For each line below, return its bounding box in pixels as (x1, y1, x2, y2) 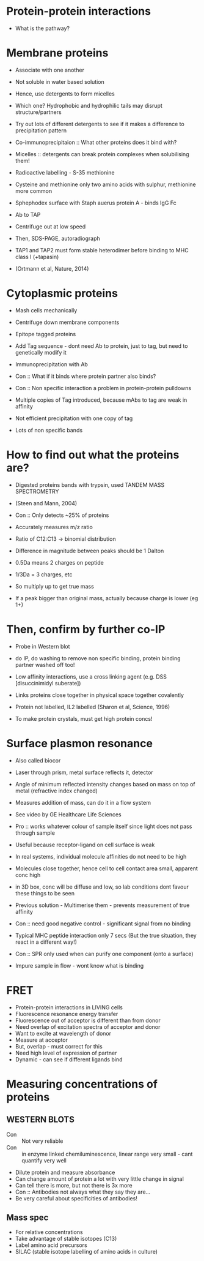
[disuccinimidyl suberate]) (15, 679, 81, 687)
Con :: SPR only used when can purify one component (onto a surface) (15, 950, 194, 957)
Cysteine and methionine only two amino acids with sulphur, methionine (15, 181, 197, 188)
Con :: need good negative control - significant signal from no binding (15, 920, 191, 927)
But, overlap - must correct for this (15, 1042, 103, 1050)
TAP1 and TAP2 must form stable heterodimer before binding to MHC (15, 246, 189, 254)
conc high (15, 871, 41, 878)
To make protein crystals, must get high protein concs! (15, 715, 153, 722)
